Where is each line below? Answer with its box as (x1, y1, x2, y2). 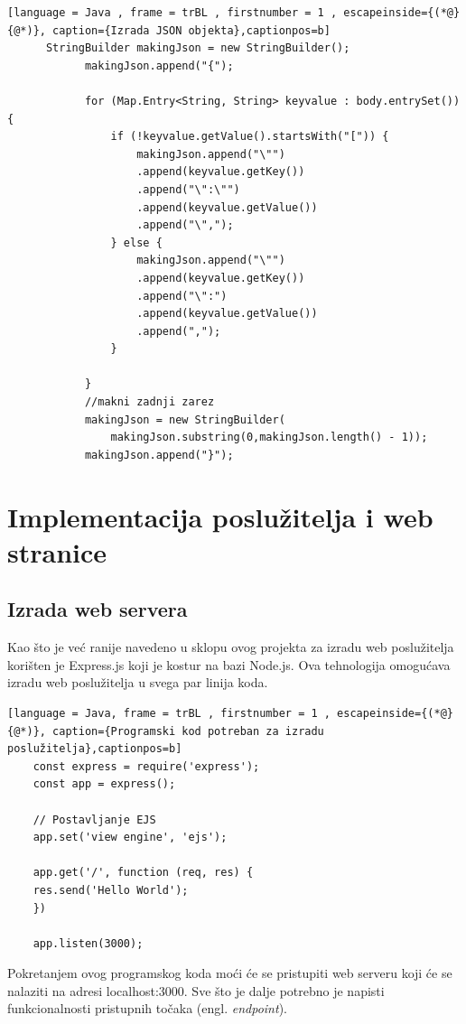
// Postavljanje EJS (33, 813, 156, 826)
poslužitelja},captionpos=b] (7, 742, 182, 756)
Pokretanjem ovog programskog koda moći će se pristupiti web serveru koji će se (7, 963, 452, 982)
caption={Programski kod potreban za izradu (52, 724, 324, 738)
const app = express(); (33, 777, 176, 791)
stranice (7, 533, 107, 570)
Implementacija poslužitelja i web (7, 498, 433, 535)
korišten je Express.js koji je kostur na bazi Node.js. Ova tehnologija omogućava (7, 655, 451, 674)
